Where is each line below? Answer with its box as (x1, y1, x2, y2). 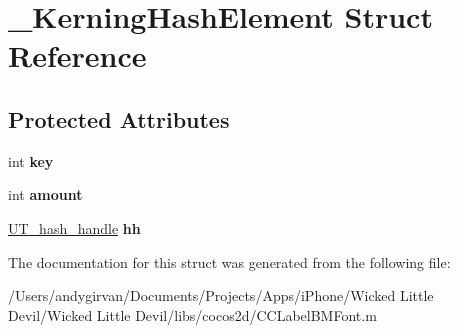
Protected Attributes (8, 103, 230, 134)
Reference (8, 35, 147, 76)
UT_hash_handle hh (8, 217, 141, 238)
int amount (8, 184, 83, 205)
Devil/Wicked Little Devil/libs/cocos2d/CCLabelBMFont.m (8, 304, 377, 325)
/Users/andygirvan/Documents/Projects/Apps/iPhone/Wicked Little (8, 285, 434, 306)
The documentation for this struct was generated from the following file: (8, 251, 451, 272)
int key (8, 150, 54, 171)
